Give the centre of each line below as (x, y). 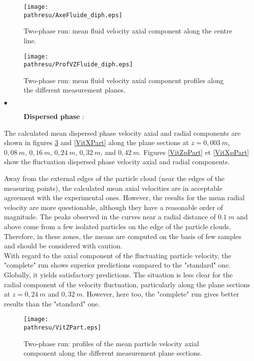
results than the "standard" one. (52, 303)
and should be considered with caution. (63, 246)
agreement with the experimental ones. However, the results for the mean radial (124, 197)
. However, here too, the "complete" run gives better (161, 294)
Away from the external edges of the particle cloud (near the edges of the (114, 178)
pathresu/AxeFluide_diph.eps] (73, 15)
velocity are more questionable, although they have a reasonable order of (113, 207)
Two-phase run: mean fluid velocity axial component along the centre (128, 31)
